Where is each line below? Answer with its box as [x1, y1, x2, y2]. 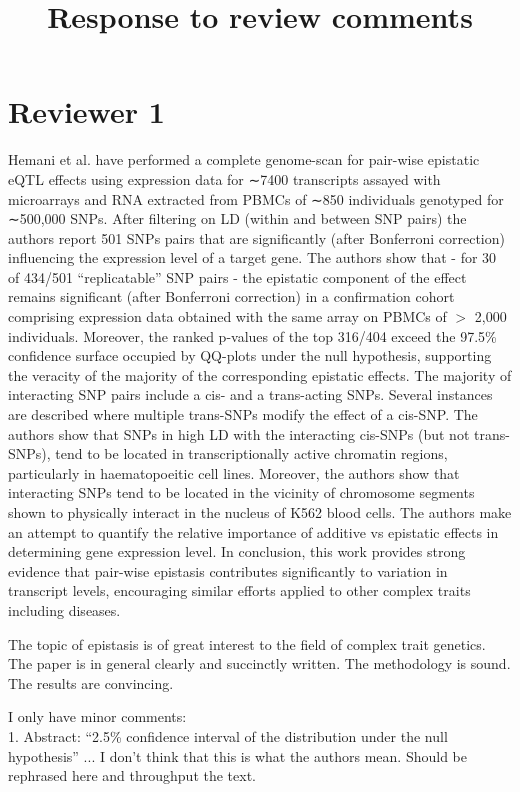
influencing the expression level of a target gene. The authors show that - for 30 [8, 247, 497, 268]
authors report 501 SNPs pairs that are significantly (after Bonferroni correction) [8, 227, 505, 248]
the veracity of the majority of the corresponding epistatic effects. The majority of [8, 364, 512, 385]
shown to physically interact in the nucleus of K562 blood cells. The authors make [8, 502, 512, 522]
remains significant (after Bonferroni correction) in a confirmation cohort [8, 286, 455, 307]
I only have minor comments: [8, 706, 187, 727]
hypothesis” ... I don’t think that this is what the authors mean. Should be [8, 745, 467, 766]
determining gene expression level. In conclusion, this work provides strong [8, 541, 466, 562]
